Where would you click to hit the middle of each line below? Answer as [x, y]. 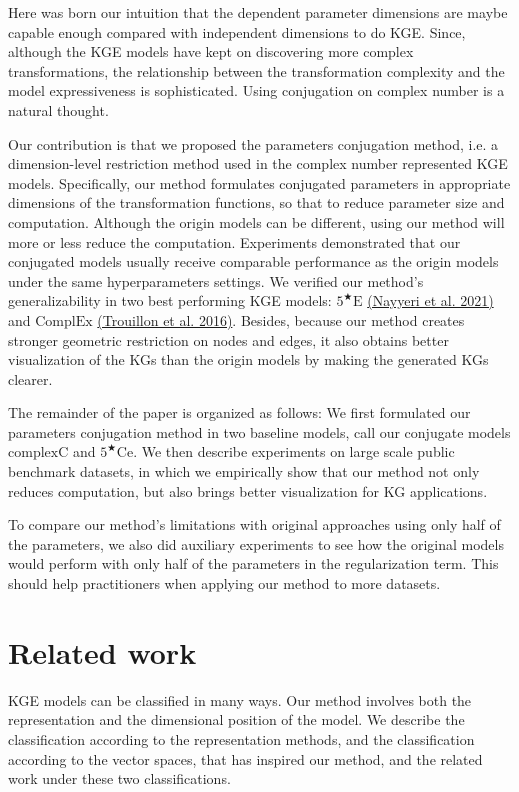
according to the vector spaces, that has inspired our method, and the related [245, 758]
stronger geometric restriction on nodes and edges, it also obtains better [228, 339]
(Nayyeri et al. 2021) [430, 300]
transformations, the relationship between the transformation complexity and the [256, 70]
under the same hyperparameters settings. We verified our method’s [216, 280]
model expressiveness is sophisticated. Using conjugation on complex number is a [256, 90]
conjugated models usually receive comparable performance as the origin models [253, 261]
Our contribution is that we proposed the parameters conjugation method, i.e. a [253, 143]
